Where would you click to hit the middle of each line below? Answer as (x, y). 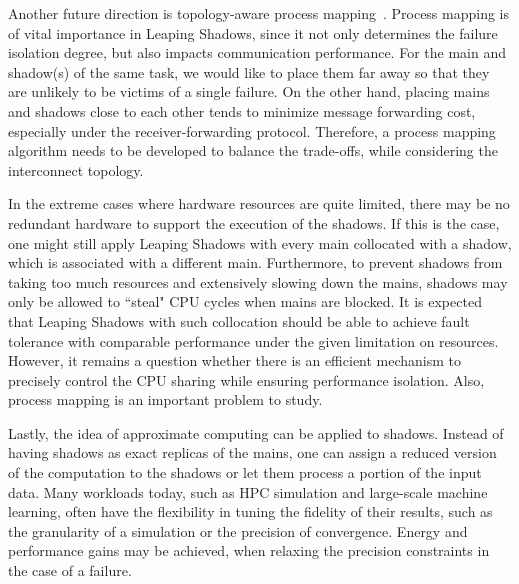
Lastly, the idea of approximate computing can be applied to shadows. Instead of (256, 432)
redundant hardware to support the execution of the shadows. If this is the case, (254, 222)
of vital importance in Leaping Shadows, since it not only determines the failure (253, 32)
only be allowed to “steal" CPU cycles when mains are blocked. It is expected (245, 301)
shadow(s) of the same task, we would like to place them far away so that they (249, 71)
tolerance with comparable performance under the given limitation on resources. (253, 340)
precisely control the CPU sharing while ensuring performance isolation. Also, (246, 379)
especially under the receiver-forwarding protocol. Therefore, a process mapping (252, 130)
